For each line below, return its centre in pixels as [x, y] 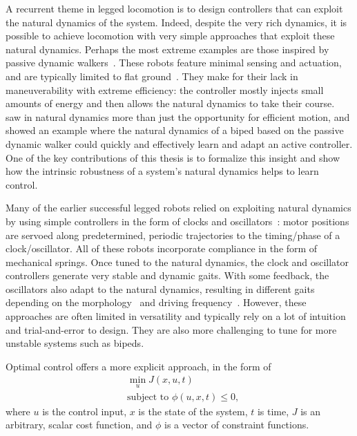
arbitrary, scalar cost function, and [79, 425]
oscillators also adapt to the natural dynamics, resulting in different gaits [160, 288]
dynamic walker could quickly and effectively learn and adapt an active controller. [179, 143]
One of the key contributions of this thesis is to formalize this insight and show [173, 157]
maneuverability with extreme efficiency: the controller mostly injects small [165, 89]
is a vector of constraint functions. [237, 425]
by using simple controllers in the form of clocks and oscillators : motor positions [177, 221]
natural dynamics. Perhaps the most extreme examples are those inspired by [167, 49]
